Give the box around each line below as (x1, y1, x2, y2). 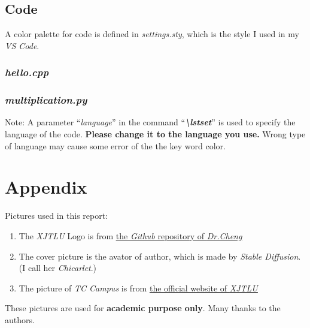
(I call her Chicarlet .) (19, 261, 97, 274)
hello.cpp (5, 65, 49, 80)
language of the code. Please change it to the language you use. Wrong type (5, 128, 306, 140)
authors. (5, 313, 35, 326)
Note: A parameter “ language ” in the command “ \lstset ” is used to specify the (5, 116, 296, 128)
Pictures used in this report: (5, 209, 108, 222)
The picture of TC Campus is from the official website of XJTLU (19, 281, 258, 294)
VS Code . (5, 39, 39, 52)
